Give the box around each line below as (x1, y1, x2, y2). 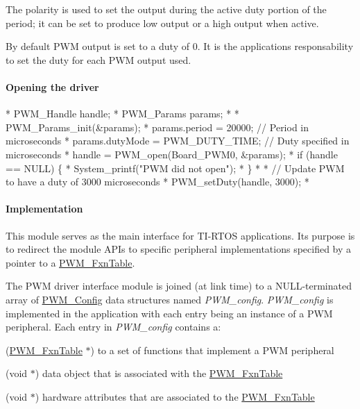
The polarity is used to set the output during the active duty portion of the (6, 2, 327, 16)
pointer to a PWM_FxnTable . (6, 255, 135, 269)
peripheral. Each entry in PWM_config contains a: (6, 319, 221, 334)
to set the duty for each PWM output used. (6, 52, 191, 67)
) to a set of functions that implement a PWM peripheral (90, 342, 334, 357)
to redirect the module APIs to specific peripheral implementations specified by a (6, 242, 352, 256)
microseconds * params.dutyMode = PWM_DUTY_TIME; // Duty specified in (6, 133, 350, 148)
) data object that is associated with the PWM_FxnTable (35, 366, 283, 381)
